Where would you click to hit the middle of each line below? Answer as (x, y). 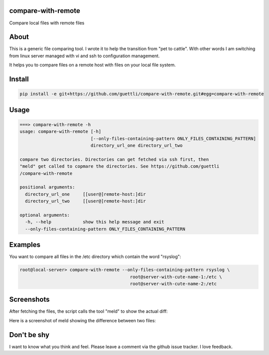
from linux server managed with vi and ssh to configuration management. (84, 56)
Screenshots (29, 300)
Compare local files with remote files (47, 23)
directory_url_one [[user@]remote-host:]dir (86, 194)
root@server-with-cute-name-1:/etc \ (176, 277)
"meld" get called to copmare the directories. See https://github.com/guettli (120, 166)
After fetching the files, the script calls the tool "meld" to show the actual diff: (88, 311)
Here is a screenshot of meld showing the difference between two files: (83, 320)
